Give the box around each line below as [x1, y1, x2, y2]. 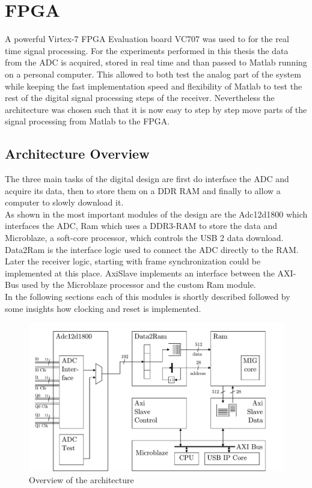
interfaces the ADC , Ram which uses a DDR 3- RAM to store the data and [5, 219, 278, 232]
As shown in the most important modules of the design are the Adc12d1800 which [5, 207, 308, 220]
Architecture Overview [5, 144, 150, 163]
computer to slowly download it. [5, 196, 124, 209]
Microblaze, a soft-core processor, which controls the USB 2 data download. [5, 231, 284, 244]
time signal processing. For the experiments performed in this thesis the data [5, 44, 289, 56]
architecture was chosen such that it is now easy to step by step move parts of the [5, 103, 307, 115]
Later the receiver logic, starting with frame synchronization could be [5, 255, 261, 267]
